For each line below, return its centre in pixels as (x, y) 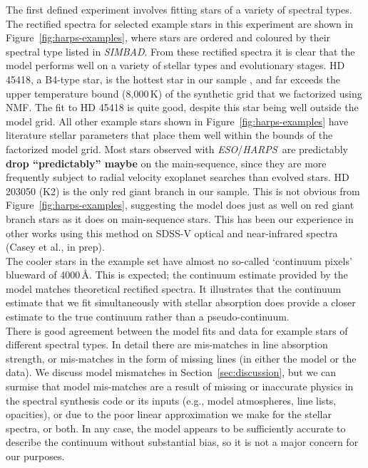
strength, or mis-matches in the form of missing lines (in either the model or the (181, 358)
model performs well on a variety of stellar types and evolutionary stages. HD (175, 65)
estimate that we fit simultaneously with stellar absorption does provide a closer (181, 302)
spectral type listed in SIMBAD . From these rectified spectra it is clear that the (180, 51)
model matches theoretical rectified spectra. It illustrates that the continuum (174, 288)
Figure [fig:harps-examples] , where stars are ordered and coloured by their (168, 37)
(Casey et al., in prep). (55, 247)
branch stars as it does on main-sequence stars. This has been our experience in (180, 218)
